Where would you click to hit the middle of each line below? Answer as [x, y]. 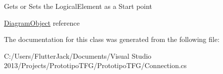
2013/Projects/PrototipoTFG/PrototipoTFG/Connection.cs [95, 65]
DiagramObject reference [42, 22]
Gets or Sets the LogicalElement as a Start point [78, 6]
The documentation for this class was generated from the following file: [112, 39]
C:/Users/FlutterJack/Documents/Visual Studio [78, 55]
